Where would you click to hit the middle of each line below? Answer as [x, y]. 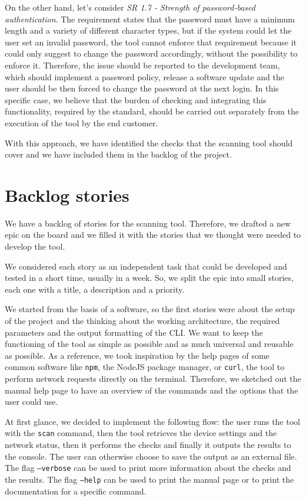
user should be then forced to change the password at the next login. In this [142, 88]
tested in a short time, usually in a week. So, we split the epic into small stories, [149, 278]
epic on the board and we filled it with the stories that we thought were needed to [153, 235]
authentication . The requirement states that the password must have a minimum [150, 19]
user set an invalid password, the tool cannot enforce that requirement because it [151, 42]
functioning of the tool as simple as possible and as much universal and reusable [149, 344]
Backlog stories [67, 194]
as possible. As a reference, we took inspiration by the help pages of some [137, 355]
